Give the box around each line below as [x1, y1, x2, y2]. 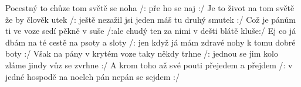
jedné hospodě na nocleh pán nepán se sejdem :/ [5, 70, 180, 82]
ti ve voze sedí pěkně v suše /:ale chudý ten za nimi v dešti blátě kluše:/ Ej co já [5, 25, 296, 37]
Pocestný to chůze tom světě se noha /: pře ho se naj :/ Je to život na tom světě [5, 2, 295, 13]
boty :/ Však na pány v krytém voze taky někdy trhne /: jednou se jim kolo [5, 47, 278, 60]
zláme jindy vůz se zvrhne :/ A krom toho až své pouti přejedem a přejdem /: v [5, 58, 293, 71]
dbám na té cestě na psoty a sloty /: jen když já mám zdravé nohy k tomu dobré [5, 36, 296, 48]
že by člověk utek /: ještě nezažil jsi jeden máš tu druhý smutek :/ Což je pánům [5, 13, 296, 25]
